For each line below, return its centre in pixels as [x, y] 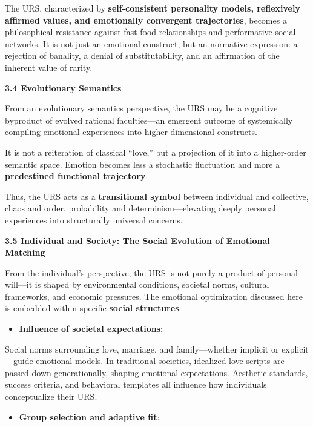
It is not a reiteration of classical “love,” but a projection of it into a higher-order [156, 152]
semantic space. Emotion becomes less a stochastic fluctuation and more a [143, 164]
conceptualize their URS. [51, 396]
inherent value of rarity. [49, 67]
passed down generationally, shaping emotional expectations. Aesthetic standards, [156, 372]
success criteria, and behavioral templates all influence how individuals [136, 384]
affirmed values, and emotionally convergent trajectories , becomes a [146, 20]
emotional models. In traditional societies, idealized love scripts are [160, 361]
